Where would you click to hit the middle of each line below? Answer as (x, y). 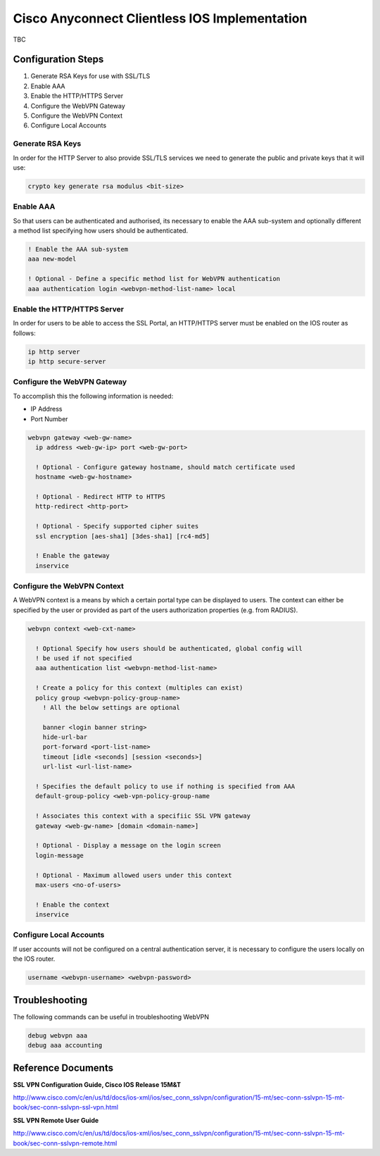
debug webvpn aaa (58, 1035)
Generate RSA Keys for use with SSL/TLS (90, 76)
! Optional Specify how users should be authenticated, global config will (169, 648)
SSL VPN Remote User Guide (56, 1120)
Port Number (49, 418)
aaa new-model (52, 259)
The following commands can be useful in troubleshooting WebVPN (111, 1017)
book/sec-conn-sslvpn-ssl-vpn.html (66, 1107)
